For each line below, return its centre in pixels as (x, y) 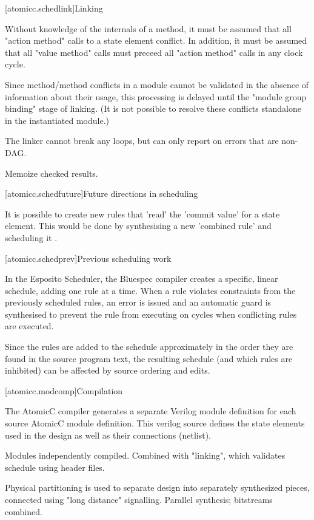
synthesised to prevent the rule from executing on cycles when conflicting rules (151, 314)
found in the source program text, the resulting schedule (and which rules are (149, 358)
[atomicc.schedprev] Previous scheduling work (88, 258)
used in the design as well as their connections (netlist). (108, 435)
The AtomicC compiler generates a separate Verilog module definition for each (151, 411)
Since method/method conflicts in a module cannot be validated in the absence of (157, 84)
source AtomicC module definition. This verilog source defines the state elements (155, 423)
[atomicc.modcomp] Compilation (64, 390)
